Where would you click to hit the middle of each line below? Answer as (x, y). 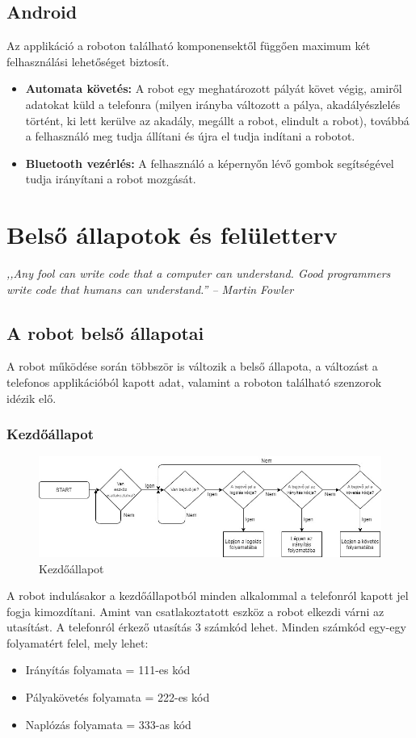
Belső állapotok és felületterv (172, 235)
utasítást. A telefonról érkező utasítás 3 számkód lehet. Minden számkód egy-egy (206, 627)
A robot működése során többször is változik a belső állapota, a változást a (192, 366)
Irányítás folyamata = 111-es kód (108, 670)
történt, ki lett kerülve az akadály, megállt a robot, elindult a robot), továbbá (217, 120)
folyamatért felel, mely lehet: (78, 642)
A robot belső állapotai (105, 332)
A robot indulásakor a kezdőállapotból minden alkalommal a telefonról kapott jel (208, 595)
